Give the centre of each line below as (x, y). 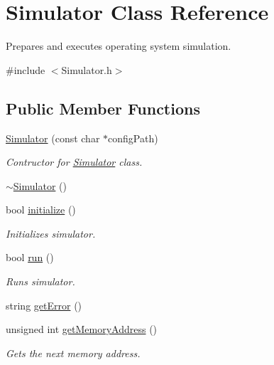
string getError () (44, 305)
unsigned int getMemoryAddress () (82, 329)
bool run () (30, 257)
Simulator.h (87, 69)
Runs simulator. (40, 281)
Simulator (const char (53, 138)
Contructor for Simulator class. (74, 162)
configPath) (133, 138)
